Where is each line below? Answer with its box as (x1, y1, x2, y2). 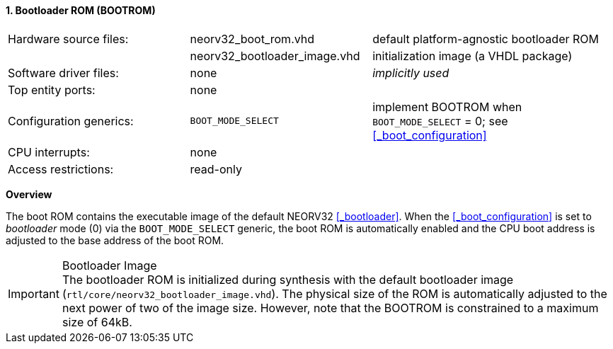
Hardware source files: (8, 31, 129, 46)
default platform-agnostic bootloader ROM (372, 31, 599, 46)
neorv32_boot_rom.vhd (190, 31, 315, 46)
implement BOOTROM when (372, 99, 522, 114)
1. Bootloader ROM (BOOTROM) (6, 4, 156, 16)
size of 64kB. (62, 314, 132, 329)
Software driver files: (8, 65, 119, 80)
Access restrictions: (8, 161, 114, 176)
